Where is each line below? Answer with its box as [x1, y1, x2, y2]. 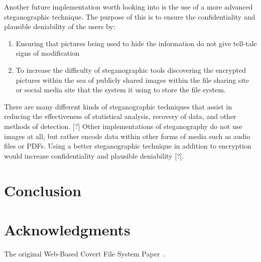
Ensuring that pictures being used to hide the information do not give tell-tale [16, 38, 257, 48]
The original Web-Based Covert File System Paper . [4, 248, 166, 258]
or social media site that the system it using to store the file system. [16, 84, 226, 95]
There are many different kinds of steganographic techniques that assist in [4, 101, 232, 111]
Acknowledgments [4, 219, 130, 239]
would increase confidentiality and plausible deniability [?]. [4, 150, 184, 161]
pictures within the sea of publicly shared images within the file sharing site [16, 74, 249, 85]
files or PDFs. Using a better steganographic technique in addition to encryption [4, 141, 251, 151]
